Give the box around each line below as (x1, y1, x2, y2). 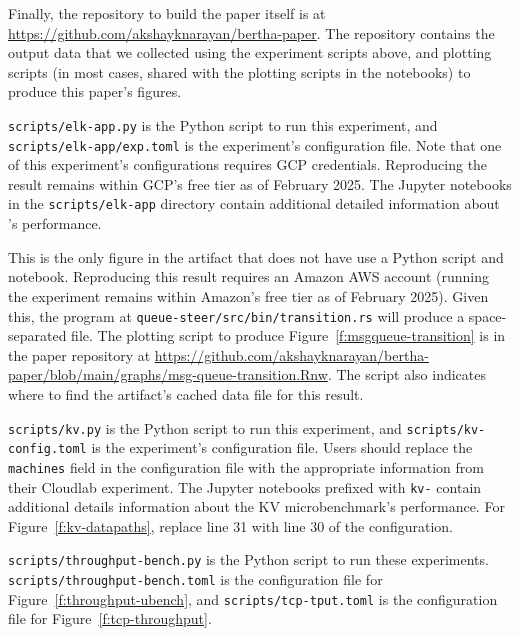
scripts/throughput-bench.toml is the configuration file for (8, 569, 383, 589)
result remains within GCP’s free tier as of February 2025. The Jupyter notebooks (8, 173, 512, 194)
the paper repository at (8, 344, 151, 365)
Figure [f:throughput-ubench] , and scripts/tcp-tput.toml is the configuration (8, 588, 498, 609)
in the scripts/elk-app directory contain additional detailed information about (8, 193, 500, 214)
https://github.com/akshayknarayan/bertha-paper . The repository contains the (8, 22, 495, 43)
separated (8, 325, 67, 346)
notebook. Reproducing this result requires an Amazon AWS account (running (8, 266, 489, 287)
